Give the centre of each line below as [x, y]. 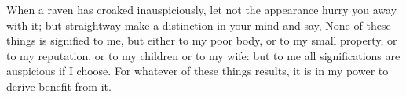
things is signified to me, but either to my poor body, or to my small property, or [202, 40]
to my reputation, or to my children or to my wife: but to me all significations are [203, 55]
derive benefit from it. [59, 86]
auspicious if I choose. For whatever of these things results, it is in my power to [198, 71]
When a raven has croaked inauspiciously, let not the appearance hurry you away [202, 9]
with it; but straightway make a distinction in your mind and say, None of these [199, 25]
